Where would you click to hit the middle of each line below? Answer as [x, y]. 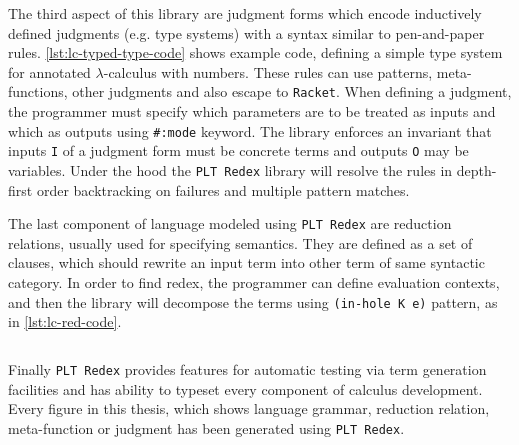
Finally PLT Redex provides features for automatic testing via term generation [247, 368]
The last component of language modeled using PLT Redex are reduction [230, 223]
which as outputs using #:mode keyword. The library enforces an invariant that [250, 130]
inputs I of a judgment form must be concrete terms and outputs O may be [238, 150]
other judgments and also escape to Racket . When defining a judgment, [292, 91]
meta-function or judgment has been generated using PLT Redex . [206, 427]
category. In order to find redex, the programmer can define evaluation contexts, [254, 282]
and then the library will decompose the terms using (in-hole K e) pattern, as [253, 301]
